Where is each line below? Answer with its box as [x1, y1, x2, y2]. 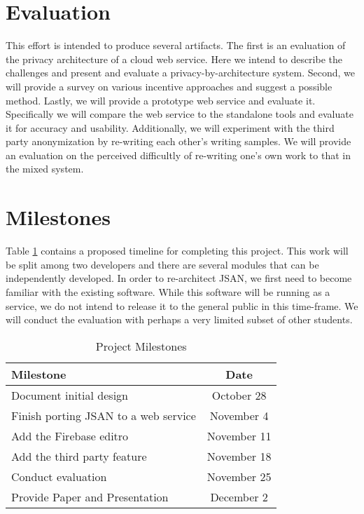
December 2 [210, 488, 268, 505]
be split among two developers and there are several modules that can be [6, 257, 319, 271]
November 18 [206, 447, 272, 464]
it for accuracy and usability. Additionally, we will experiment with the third [6, 120, 335, 135]
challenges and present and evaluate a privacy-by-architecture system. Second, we [6, 65, 355, 80]
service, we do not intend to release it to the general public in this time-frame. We [6, 298, 358, 313]
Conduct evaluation [11, 468, 107, 485]
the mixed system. [6, 161, 84, 176]
